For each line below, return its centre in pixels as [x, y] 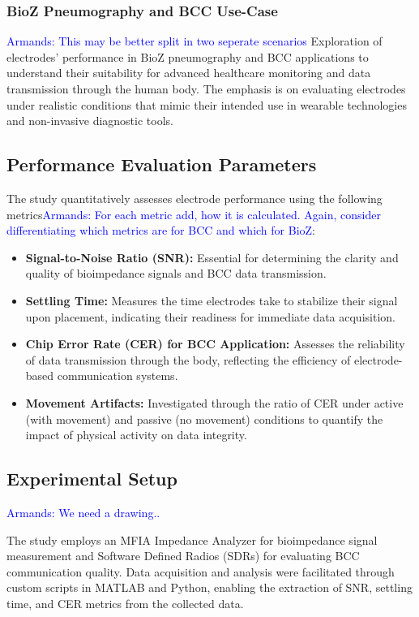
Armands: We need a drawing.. [83, 512]
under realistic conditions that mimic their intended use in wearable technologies [207, 104]
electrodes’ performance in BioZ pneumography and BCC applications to [188, 56]
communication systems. [118, 375]
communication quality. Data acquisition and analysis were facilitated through [201, 571]
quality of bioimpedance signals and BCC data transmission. [176, 273]
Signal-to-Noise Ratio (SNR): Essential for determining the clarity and [212, 257]
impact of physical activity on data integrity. [136, 435]
